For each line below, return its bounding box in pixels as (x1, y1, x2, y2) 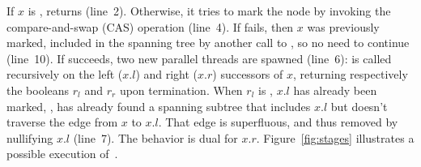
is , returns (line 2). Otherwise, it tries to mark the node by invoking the (28, 2, 391, 19)
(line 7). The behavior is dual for (73, 129, 238, 146)
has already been (293, 81, 377, 98)
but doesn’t (330, 97, 388, 114)
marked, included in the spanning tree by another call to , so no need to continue (6, 34, 410, 51)
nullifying (6, 129, 53, 146)
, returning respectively (293, 66, 408, 83)
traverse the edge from (6, 113, 118, 131)
